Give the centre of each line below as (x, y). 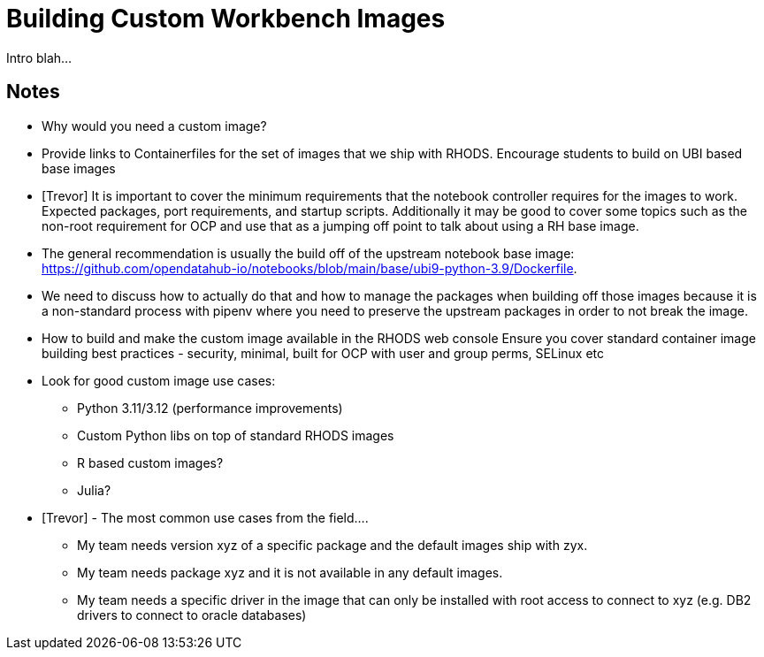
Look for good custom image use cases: (159, 380)
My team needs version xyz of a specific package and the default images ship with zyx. (332, 545)
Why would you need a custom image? (154, 126)
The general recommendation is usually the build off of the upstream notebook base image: (308, 253)
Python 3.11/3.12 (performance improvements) (210, 408)
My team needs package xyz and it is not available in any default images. (290, 572)
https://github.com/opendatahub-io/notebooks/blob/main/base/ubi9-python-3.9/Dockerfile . (309, 268)
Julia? (94, 490)
